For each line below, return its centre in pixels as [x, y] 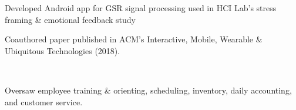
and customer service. [44, 101]
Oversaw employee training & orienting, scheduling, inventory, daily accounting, [148, 90]
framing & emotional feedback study [70, 19]
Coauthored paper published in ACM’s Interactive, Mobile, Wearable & [134, 39]
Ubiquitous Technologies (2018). [63, 50]
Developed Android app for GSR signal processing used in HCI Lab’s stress [141, 8]
